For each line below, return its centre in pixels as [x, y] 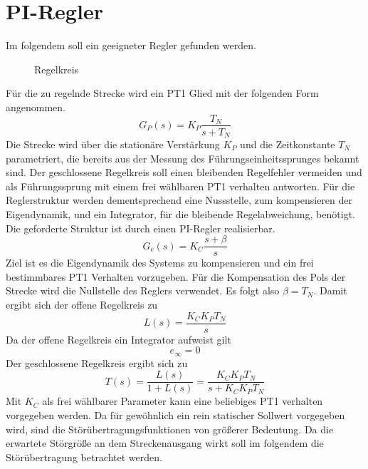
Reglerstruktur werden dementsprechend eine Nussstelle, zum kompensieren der [179, 200]
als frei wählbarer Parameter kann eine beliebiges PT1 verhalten [183, 401]
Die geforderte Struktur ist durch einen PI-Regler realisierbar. [141, 228]
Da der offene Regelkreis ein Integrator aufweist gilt [119, 339]
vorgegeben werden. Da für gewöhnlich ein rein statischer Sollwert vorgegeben [175, 414]
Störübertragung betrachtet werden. [84, 457]
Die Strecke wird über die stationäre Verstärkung [113, 144]
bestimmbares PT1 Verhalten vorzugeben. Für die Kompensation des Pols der [176, 276]
